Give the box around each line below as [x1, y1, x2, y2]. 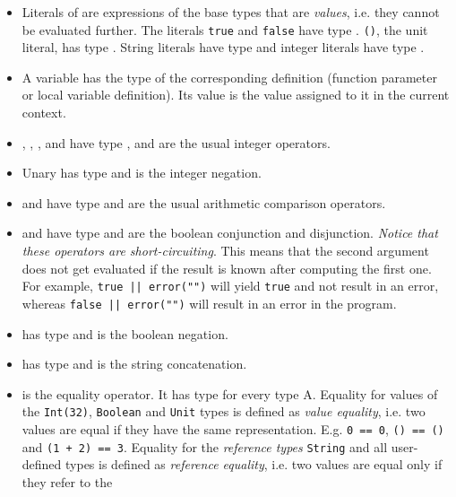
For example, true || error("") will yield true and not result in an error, [22, 276, 439, 295]
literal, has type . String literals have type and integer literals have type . [22, 38, 425, 57]
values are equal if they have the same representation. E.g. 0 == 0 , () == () [22, 419, 444, 438]
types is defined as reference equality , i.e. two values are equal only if [65, 455, 443, 474]
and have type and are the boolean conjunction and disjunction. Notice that [22, 223, 438, 242]
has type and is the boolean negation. [22, 324, 228, 343]
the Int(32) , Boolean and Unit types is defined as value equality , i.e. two [22, 402, 426, 421]
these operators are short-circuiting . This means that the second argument [22, 241, 429, 259]
